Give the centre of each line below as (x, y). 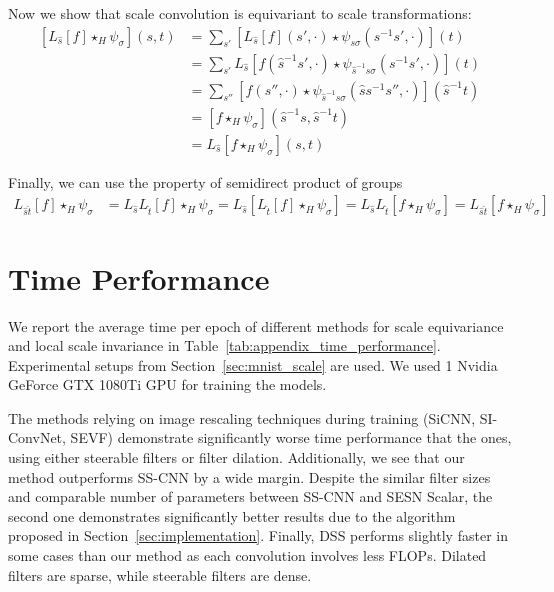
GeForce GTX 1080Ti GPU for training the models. (167, 384)
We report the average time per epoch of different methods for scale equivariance (256, 325)
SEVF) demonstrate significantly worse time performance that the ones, (291, 437)
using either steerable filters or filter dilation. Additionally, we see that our (236, 457)
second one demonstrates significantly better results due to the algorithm (232, 515)
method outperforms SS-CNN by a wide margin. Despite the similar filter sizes (249, 476)
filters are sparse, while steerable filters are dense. (160, 574)
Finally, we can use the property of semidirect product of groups (205, 181)
